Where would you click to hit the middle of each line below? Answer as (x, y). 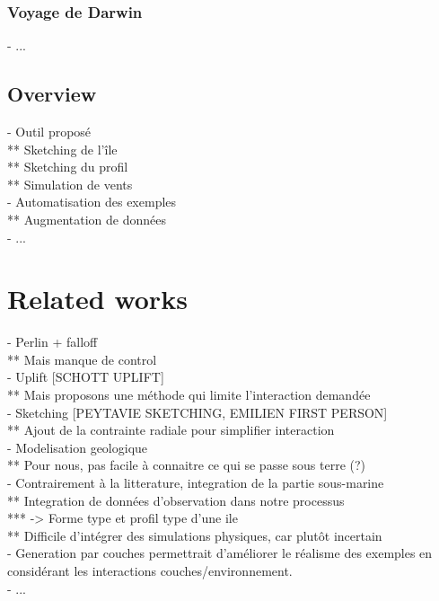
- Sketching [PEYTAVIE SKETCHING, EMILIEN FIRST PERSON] (198, 412)
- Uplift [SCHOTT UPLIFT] (86, 377)
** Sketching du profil (68, 167)
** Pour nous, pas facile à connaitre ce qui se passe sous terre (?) (187, 465)
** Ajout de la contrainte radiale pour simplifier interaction (171, 430)
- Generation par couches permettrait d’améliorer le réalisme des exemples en (220, 553)
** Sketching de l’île (62, 149)
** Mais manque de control (82, 359)
